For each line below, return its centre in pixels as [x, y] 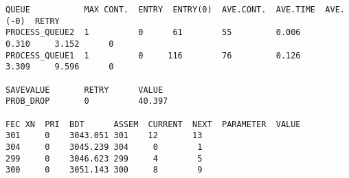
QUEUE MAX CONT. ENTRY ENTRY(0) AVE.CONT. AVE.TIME [161, 10]
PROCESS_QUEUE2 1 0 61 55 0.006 [153, 33]
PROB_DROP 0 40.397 [87, 101]
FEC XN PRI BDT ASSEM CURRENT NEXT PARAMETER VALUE [153, 124]
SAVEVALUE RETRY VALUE [85, 90]
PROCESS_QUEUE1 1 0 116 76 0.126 [153, 55]
